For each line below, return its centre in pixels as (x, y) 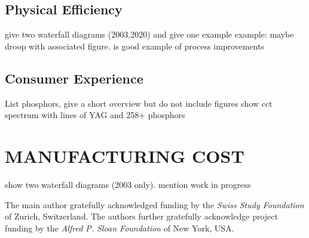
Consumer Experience (74, 78)
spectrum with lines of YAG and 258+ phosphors (95, 115)
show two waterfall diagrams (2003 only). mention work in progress (128, 184)
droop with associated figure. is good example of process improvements (135, 46)
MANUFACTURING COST (125, 155)
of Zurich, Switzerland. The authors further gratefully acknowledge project (141, 216)
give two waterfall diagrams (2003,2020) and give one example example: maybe (149, 34)
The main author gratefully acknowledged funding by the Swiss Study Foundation (154, 204)
